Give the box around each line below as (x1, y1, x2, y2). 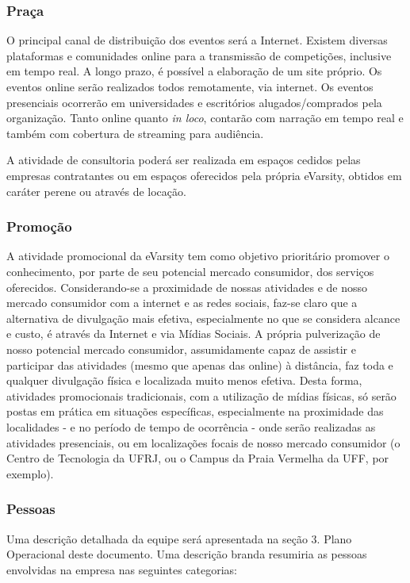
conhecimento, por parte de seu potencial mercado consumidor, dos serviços (6, 263, 374, 279)
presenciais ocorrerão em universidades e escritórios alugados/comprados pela (6, 94, 382, 110)
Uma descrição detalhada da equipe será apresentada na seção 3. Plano (6, 530, 352, 547)
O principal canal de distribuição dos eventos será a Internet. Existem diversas (6, 32, 388, 48)
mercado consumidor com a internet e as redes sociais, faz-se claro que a (6, 294, 358, 311)
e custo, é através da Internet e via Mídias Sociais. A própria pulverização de (6, 325, 381, 342)
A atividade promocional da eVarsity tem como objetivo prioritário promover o (6, 247, 389, 264)
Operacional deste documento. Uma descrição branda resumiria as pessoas (6, 546, 367, 562)
